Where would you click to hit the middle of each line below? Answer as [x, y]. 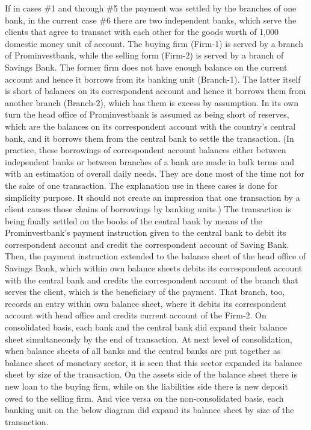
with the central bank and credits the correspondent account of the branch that [152, 280]
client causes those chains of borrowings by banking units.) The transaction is [148, 209]
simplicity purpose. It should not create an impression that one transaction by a [152, 197]
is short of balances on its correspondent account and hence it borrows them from [155, 91]
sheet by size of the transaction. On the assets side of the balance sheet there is [151, 374]
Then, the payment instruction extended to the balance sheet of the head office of [155, 256]
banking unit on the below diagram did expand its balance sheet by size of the [149, 410]
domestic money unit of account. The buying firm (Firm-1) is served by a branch [154, 43]
